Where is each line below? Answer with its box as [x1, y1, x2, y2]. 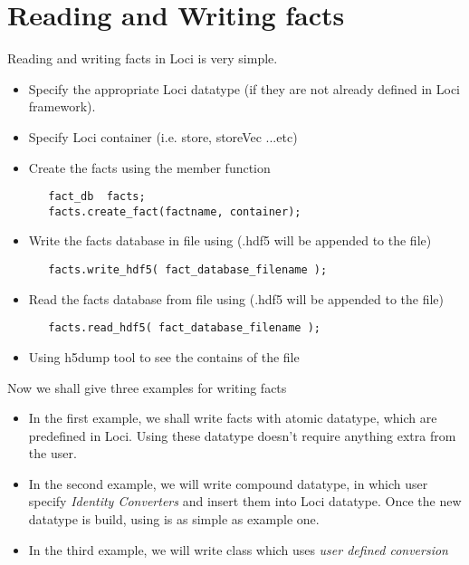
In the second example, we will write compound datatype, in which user [28, 474, 428, 493]
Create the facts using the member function [28, 158, 271, 177]
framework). [28, 97, 96, 116]
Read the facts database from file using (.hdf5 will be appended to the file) [28, 289, 445, 308]
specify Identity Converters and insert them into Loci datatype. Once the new [28, 492, 462, 511]
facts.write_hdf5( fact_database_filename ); [48, 263, 328, 276]
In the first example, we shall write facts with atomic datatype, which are [28, 408, 437, 427]
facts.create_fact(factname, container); [48, 205, 301, 218]
